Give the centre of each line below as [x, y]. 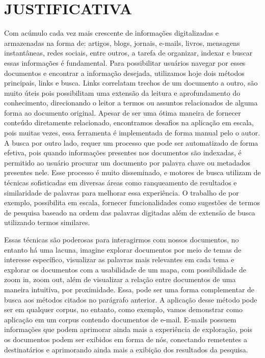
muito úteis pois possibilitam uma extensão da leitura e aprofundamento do [122, 92]
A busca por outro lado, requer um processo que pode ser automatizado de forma [131, 142]
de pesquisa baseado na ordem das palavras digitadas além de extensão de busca [130, 212]
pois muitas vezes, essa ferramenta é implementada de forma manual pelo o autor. [132, 133]
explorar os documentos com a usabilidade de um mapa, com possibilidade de [125, 269]
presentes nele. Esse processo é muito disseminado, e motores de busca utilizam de [132, 172]
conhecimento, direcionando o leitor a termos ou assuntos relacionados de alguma [131, 103]
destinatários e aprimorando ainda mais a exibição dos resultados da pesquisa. [126, 349]
